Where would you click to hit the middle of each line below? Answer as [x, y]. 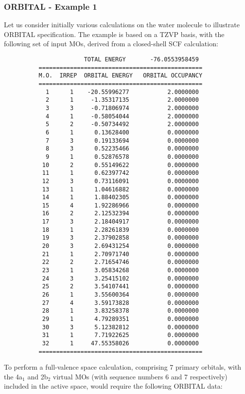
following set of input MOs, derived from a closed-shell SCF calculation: [111, 44]
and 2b [38, 376]
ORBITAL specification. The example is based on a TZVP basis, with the [114, 34]
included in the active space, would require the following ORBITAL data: [113, 386]
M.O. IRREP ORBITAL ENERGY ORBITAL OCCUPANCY [121, 76]
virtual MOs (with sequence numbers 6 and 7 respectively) [140, 376]
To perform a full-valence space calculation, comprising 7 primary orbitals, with [123, 367]
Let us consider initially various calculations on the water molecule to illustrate [122, 25]
